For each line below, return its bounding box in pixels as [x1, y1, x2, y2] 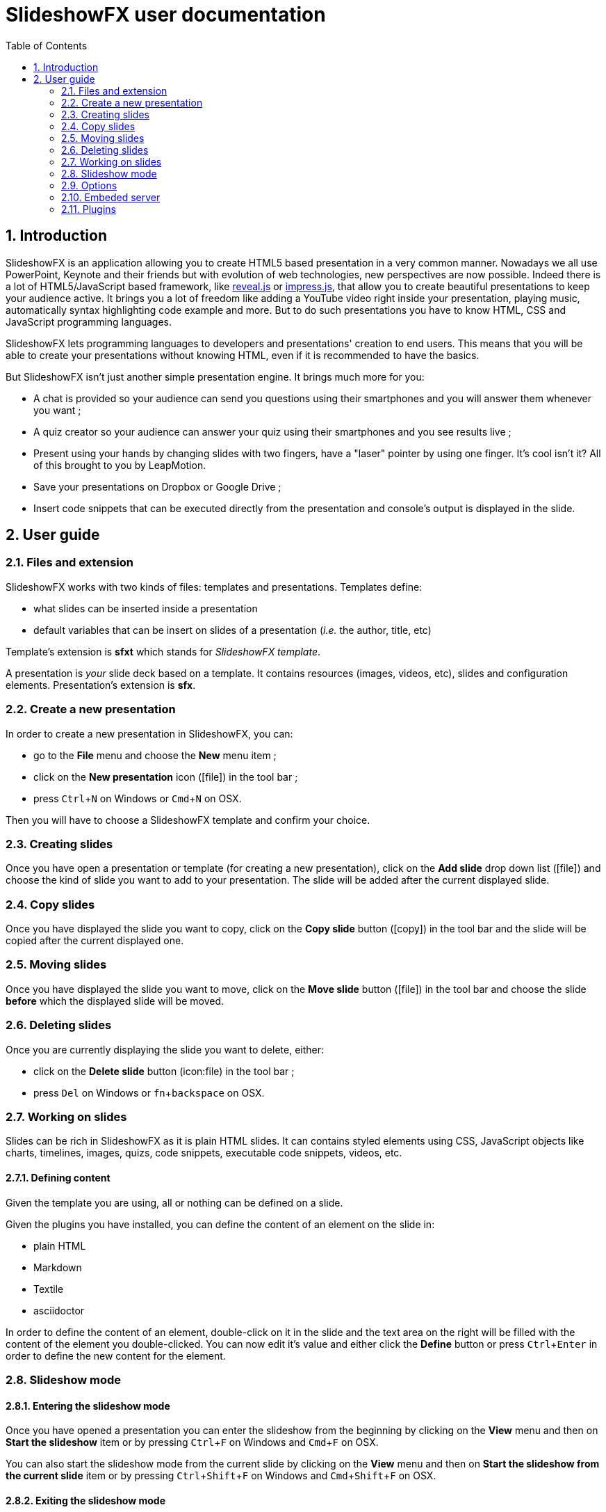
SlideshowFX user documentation [6, 3, 326, 26]
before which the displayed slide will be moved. [6, 994, 224, 1007]
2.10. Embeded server [61, 191, 161, 203]
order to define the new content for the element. [6, 1349, 226, 1362]
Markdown [33, 1261, 82, 1273]
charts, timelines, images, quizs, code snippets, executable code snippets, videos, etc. [6, 1147, 402, 1159]
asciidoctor [33, 1304, 85, 1316]
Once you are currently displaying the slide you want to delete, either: [6, 1043, 325, 1056]
